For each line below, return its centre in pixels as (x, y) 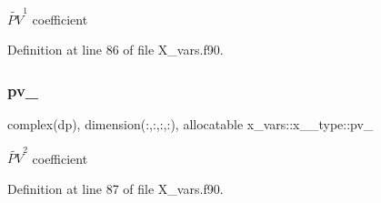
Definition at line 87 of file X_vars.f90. (115, 189)
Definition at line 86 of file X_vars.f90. (115, 50)
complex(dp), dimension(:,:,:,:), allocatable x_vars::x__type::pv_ (190, 124)
